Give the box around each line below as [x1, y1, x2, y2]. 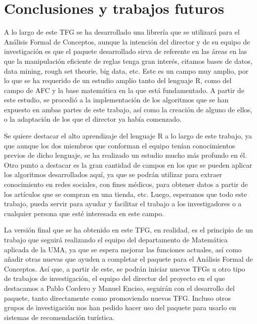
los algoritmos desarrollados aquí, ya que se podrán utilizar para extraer [4, 169, 222, 180]
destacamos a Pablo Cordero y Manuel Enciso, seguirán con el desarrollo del [4, 282, 235, 293]
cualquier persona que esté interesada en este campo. [4, 208, 164, 218]
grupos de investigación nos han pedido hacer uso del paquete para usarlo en [4, 302, 236, 313]
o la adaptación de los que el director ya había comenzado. [4, 114, 182, 124]
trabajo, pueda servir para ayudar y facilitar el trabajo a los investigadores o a [4, 198, 242, 209]
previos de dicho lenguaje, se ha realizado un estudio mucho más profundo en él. [4, 150, 247, 160]
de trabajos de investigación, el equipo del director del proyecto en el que [4, 273, 225, 283]
